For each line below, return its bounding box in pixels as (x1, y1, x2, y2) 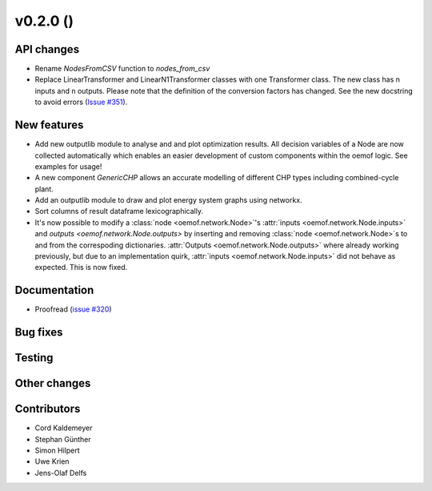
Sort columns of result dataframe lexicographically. (34, 207, 204, 216)
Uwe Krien (34, 457, 70, 466)
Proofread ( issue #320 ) (34, 304, 112, 314)
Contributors (14, 402, 81, 416)
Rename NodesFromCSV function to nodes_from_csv (34, 64, 210, 74)
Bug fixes (14, 325, 63, 340)
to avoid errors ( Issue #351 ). (34, 97, 128, 107)
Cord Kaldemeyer (34, 423, 93, 433)
